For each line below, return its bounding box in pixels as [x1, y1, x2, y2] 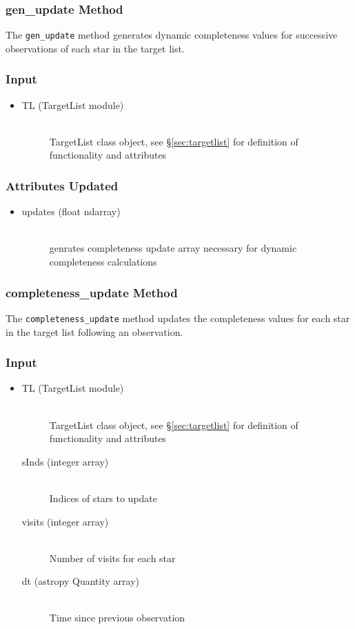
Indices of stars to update [49, 490, 158, 505]
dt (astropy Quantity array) [21, 574, 139, 588]
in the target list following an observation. [6, 324, 183, 339]
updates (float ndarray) [21, 204, 121, 219]
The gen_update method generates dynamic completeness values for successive [6, 28, 338, 42]
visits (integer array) [21, 514, 109, 528]
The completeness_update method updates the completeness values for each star [6, 310, 350, 325]
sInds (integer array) [21, 454, 109, 468]
